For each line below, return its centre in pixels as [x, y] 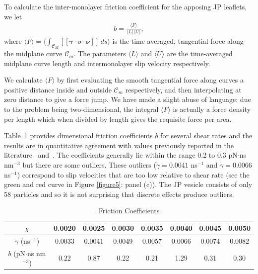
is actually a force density [212, 109]
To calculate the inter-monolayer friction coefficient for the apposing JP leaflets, [126, 6]
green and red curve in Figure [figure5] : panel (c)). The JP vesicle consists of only [128, 184]
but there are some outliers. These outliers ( [89, 164]
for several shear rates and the [206, 136]
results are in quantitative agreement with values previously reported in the [119, 145]
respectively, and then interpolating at [183, 89]
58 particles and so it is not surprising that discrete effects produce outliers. [119, 194]
